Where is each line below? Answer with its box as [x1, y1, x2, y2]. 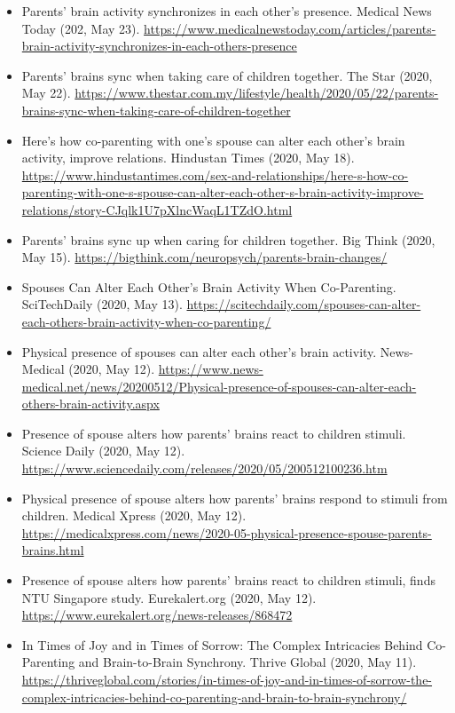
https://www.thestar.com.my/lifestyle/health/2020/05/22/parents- [75, 83, 439, 102]
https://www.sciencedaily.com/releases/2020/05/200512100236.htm [21, 459, 388, 478]
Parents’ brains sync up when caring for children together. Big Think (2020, [21, 230, 435, 249]
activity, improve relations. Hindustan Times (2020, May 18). [21, 148, 355, 167]
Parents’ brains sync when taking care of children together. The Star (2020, [21, 66, 433, 84]
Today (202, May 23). [21, 19, 140, 37]
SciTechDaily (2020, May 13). [21, 295, 183, 313]
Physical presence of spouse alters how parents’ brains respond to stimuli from [21, 488, 448, 507]
